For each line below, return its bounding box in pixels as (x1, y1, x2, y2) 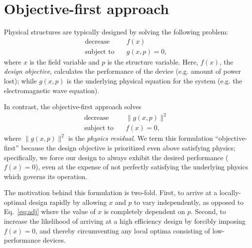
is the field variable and (30, 56, 100, 66)
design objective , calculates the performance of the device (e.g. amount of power (4, 66, 241, 76)
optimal (4, 197, 27, 207)
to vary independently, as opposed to (134, 197, 244, 207)
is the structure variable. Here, (107, 56, 199, 66)
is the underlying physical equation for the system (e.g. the (67, 75, 242, 85)
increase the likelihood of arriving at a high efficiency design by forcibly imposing (4, 216, 246, 226)
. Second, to (190, 206, 226, 216)
